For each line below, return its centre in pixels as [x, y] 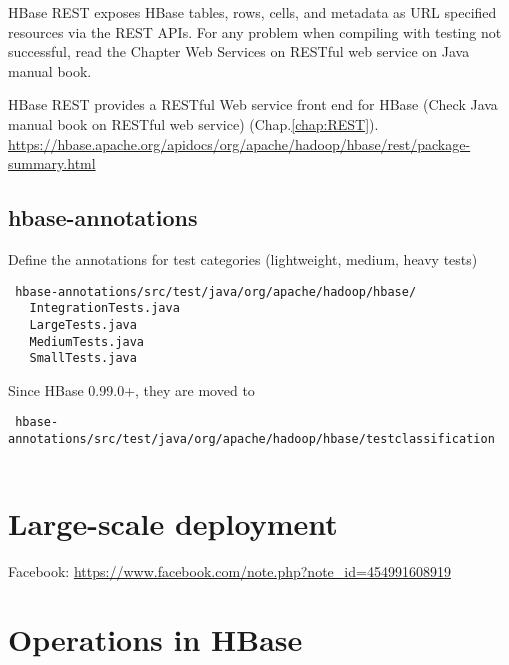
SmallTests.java [83, 358]
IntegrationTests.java [104, 308]
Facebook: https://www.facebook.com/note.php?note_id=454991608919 [229, 570]
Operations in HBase [155, 639]
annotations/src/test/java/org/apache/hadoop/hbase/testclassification [251, 439]
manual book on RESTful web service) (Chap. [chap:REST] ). [193, 123]
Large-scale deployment [173, 522]
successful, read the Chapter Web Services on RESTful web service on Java [239, 51]
